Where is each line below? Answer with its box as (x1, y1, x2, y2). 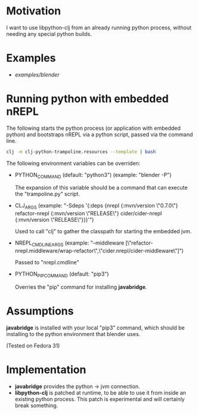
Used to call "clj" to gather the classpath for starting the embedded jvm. (14, 228, 192, 235)
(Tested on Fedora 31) (6, 342, 60, 349)
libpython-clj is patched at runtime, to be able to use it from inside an (14, 389, 187, 396)
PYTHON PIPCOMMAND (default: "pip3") (14, 270, 109, 279)
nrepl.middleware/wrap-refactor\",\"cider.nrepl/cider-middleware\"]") (14, 247, 184, 255)
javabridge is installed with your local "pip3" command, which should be (6, 324, 185, 331)
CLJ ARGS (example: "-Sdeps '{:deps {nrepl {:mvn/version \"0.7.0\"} (14, 202, 178, 210)
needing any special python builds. (6, 30, 92, 37)
